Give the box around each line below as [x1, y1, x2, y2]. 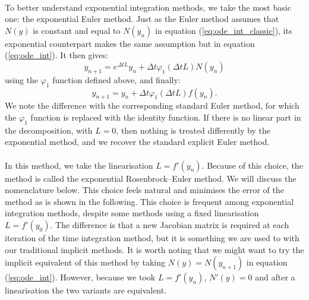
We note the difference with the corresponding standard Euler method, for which [5, 99, 299, 112]
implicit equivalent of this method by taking [5, 256, 165, 269]
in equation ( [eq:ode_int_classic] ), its [155, 24, 292, 36]
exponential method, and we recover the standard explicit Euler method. [5, 135, 270, 148]
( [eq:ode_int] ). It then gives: [5, 49, 108, 61]
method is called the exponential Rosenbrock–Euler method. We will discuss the [5, 172, 297, 184]
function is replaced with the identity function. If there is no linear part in [30, 110, 301, 123]
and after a [255, 271, 295, 283]
